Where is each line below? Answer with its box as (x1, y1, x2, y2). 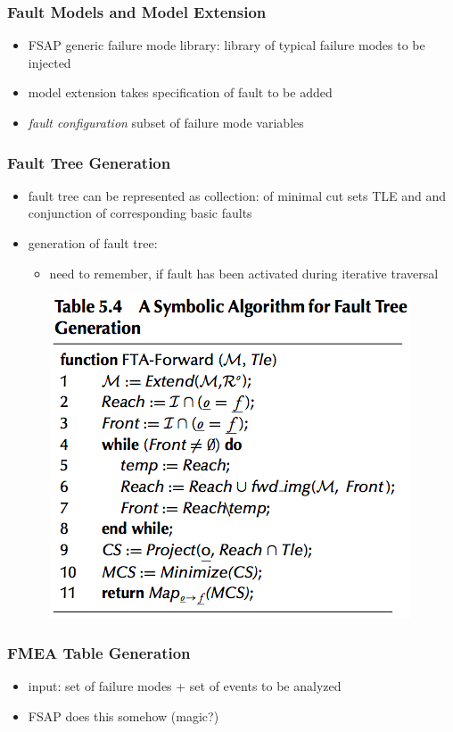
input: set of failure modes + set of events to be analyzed (28, 677, 342, 695)
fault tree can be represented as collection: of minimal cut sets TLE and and (28, 186, 447, 204)
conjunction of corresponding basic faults (28, 204, 252, 222)
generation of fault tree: (28, 234, 158, 252)
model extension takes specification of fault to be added (28, 83, 333, 102)
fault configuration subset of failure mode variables (28, 113, 304, 131)
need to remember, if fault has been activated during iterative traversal (49, 263, 439, 282)
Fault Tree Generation (7, 151, 171, 173)
